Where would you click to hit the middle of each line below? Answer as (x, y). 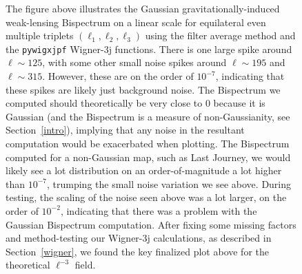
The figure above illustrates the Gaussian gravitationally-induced (143, 8)
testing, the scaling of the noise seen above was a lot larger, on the (146, 197)
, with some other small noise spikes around (134, 62)
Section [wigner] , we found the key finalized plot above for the (138, 251)
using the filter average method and (220, 35)
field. (85, 265)
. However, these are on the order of (118, 76)
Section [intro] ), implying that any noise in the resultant (125, 130)
